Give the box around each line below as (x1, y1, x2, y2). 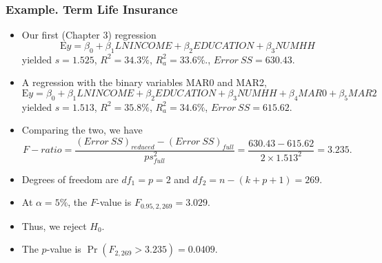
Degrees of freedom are (21, 171, 119, 186)
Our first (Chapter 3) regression (21, 28, 157, 42)
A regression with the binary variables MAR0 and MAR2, (21, 75, 267, 90)
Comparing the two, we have (21, 123, 143, 137)
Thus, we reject (21, 218, 87, 233)
